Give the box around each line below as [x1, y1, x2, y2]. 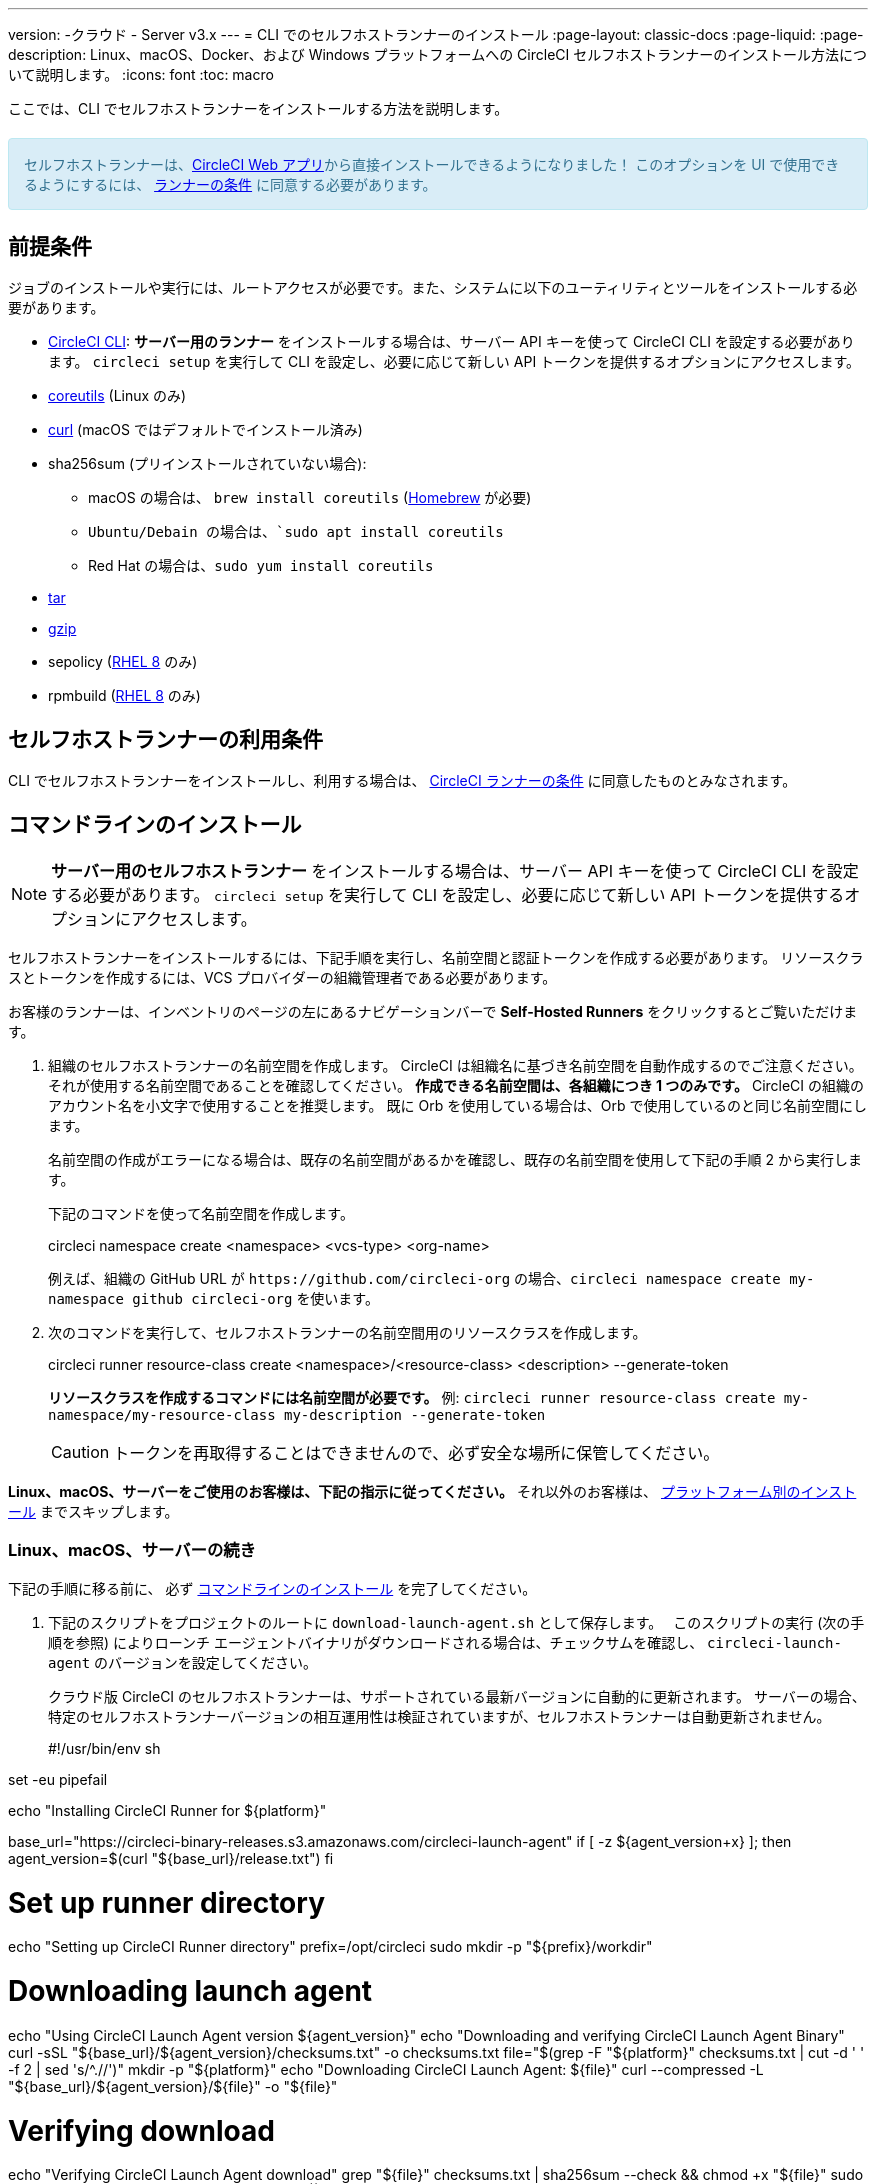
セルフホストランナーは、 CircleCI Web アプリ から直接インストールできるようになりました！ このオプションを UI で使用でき [24, 156, 840, 173]
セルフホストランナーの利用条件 [8, 726, 323, 752]
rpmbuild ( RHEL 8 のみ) [48, 687, 201, 705]
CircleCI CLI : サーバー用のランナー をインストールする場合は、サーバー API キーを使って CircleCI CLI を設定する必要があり [48, 333, 855, 351]
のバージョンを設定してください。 [94, 1653, 317, 1671]
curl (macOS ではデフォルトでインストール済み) [48, 421, 363, 439]
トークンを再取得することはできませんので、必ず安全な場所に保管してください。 [113, 1443, 720, 1464]
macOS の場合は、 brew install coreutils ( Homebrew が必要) [88, 489, 532, 507]
